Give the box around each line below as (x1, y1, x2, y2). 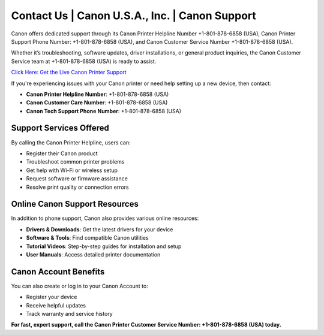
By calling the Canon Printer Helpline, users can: (11, 138, 131, 146)
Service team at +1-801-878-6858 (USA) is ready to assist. (11, 58, 157, 65)
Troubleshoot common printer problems (26, 158, 125, 165)
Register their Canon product (26, 150, 98, 157)
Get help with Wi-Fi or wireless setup (26, 167, 118, 174)
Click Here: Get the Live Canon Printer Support (11, 69, 127, 76)
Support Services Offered (11, 123, 109, 133)
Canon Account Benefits (11, 267, 105, 277)
